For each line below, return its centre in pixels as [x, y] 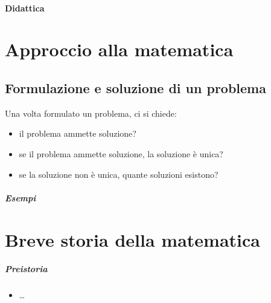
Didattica [25, 8]
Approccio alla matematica [119, 49]
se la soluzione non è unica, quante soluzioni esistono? [119, 174]
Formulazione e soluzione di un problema [135, 87]
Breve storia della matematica [132, 239]
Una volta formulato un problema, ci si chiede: [91, 113]
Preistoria [26, 269]
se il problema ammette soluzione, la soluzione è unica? [121, 153]
